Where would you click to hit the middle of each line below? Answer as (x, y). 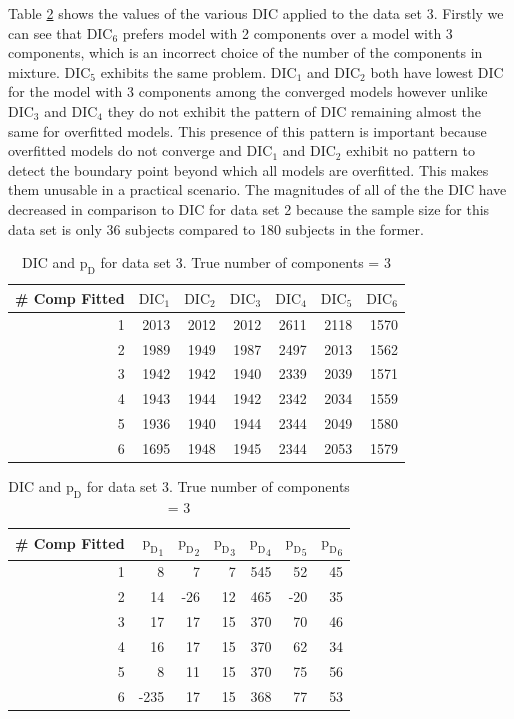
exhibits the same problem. (183, 71)
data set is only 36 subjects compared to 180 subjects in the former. (216, 228)
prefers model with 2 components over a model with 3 (287, 32)
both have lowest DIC (437, 71)
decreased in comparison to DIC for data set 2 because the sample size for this (249, 208)
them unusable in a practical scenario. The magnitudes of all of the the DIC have (257, 189)
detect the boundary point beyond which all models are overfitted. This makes (248, 169)
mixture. (34, 71)
